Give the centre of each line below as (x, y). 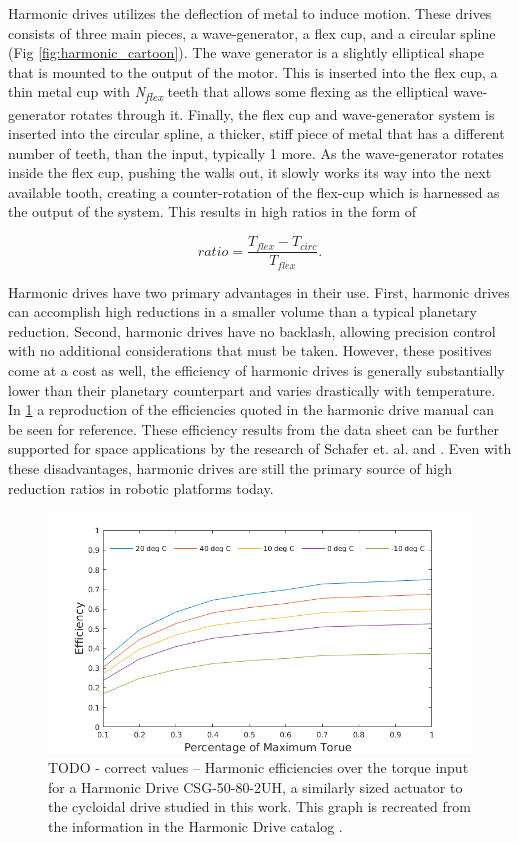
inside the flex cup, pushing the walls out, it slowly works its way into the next (250, 172)
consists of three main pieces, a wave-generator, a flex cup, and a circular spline (252, 32)
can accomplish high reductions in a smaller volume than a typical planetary (242, 311)
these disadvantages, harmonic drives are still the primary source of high (230, 467)
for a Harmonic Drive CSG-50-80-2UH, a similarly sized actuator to (255, 786)
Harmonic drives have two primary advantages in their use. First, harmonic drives (259, 291)
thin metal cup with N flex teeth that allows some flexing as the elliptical (228, 93)
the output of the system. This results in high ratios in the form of (212, 211)
